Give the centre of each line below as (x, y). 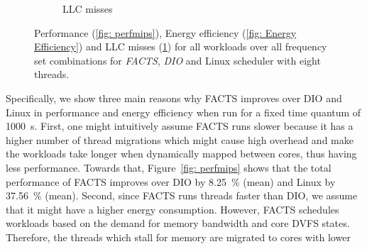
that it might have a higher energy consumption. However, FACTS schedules (172, 209)
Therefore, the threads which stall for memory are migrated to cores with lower (178, 237)
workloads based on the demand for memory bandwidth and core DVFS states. (178, 223)
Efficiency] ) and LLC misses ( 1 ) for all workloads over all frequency (181, 46)
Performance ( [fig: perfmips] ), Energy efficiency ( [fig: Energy (165, 32)
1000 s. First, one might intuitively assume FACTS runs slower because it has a (180, 126)
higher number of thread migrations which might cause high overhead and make (180, 139)
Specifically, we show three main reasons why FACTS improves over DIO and (174, 98)
